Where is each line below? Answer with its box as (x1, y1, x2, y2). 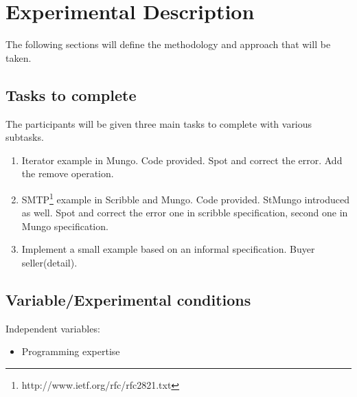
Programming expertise (21, 344, 120, 359)
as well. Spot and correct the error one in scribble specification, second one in (21, 205, 348, 220)
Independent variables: (5, 321, 100, 335)
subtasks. (5, 130, 44, 144)
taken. (5, 50, 32, 65)
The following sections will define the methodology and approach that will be (5, 37, 331, 52)
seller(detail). (21, 255, 78, 269)
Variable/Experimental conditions (5, 288, 251, 310)
